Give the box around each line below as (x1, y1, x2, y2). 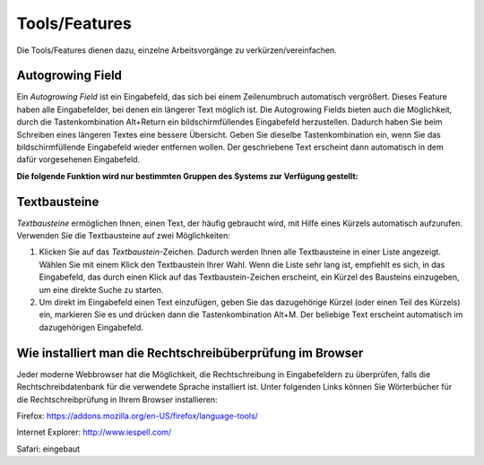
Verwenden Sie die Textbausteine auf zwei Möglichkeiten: (16, 230, 230, 241)
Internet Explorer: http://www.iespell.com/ (16, 426, 172, 438)
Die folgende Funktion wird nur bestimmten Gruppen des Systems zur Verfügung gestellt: (16, 170, 359, 181)
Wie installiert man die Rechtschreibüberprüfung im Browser (16, 345, 364, 360)
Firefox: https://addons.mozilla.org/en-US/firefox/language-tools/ (16, 410, 259, 421)
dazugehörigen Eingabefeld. (39, 322, 143, 332)
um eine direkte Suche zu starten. (39, 284, 164, 295)
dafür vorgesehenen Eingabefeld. (16, 154, 141, 165)
